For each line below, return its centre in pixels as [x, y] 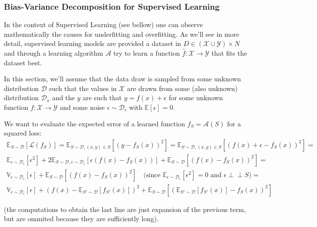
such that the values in [83, 88]
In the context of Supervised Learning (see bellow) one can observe [103, 24]
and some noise [82, 107]
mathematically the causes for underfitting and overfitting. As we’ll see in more [122, 34]
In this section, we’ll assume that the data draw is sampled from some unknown [123, 79]
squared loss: [23, 133]
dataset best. [23, 62]
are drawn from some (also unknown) [182, 88]
